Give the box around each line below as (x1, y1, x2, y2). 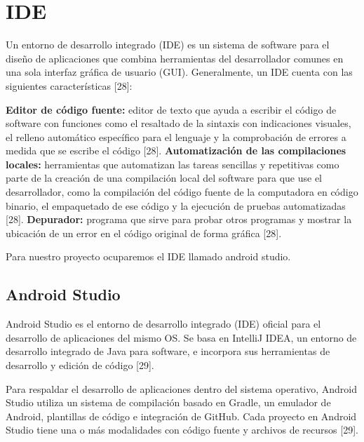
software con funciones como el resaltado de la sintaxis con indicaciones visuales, (6, 116, 351, 130)
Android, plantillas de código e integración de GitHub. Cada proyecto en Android (6, 408, 357, 423)
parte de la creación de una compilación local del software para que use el (6, 170, 322, 185)
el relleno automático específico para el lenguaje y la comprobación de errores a (6, 129, 346, 144)
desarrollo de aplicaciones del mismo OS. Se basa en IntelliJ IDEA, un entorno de (6, 330, 357, 344)
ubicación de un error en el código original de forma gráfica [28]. (6, 225, 282, 240)
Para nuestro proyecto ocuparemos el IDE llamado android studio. (6, 249, 291, 264)
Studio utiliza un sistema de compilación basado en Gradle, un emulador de (6, 395, 331, 410)
